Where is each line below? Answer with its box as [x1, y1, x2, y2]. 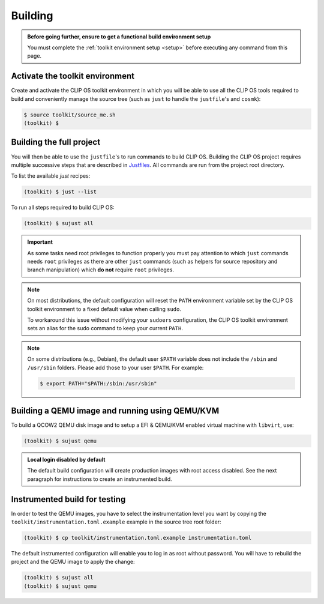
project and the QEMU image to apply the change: [11, 558, 135, 566]
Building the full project [11, 137, 101, 147]
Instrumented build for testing [11, 494, 126, 504]
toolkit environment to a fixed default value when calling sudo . [27, 305, 181, 312]
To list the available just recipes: [11, 172, 91, 180]
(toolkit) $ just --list [23, 189, 97, 195]
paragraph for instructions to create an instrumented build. [27, 475, 172, 483]
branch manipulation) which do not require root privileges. [27, 266, 174, 273]
